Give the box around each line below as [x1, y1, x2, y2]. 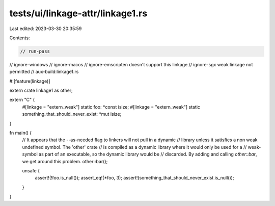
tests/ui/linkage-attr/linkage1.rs [9, 8, 148, 19]
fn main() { [9, 130, 32, 136]
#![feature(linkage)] [9, 78, 50, 84]
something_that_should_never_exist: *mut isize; [22, 111, 122, 117]
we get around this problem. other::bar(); [22, 158, 108, 164]
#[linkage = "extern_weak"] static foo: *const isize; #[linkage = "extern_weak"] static [22, 104, 201, 110]
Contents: [9, 35, 30, 41]
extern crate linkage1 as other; [9, 87, 73, 94]
